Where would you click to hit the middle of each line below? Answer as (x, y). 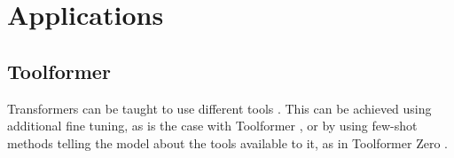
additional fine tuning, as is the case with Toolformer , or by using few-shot (212, 126)
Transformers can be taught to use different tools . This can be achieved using (219, 108)
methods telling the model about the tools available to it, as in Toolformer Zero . (227, 142)
